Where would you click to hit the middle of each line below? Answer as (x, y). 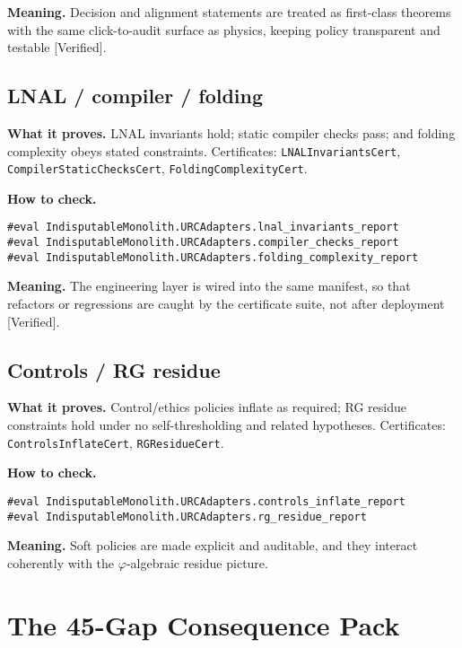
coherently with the (61, 562)
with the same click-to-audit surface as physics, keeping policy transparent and (224, 29)
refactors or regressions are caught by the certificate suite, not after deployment (226, 304)
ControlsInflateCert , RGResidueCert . (116, 442)
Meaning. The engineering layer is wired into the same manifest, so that (209, 286)
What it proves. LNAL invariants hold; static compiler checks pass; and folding (231, 132)
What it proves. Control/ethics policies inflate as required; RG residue (207, 407)
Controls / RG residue (114, 369)
